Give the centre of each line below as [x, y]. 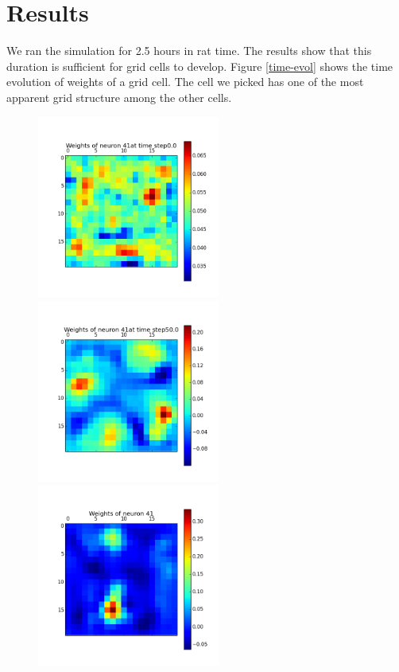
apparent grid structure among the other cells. [119, 97]
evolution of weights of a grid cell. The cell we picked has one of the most [185, 82]
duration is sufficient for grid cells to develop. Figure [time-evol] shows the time [200, 66]
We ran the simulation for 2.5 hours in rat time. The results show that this [189, 51]
